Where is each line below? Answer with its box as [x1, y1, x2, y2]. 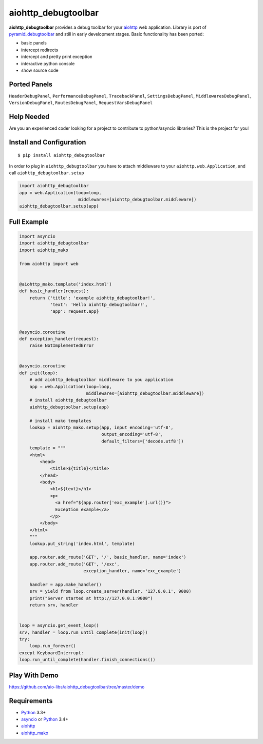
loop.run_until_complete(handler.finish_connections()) [19, 657, 156, 663]
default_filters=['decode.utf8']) [101, 438, 184, 444]
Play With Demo [9, 671, 58, 679]
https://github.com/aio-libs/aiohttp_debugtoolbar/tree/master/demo [9, 684, 145, 690]
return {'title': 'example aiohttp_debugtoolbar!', [29, 295, 156, 301]
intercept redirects [21, 47, 58, 53]
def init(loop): [19, 370, 58, 376]
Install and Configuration [9, 138, 86, 146]
